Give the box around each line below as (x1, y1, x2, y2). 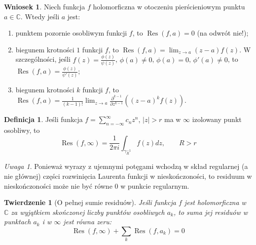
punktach (4, 216, 31, 227)
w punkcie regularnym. (120, 180, 189, 191)
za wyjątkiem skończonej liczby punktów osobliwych (11, 206, 165, 217)
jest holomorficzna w (184, 197, 246, 207)
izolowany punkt (192, 114, 242, 124)
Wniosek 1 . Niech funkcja (4, 1, 85, 11)
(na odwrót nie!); (197, 28, 249, 38)
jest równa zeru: (63, 216, 112, 227)
